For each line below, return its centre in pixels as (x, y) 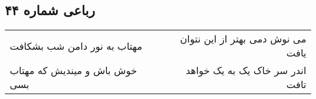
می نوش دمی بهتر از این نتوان (243, 39)
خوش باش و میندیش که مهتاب (74, 70)
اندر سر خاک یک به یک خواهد (246, 70)
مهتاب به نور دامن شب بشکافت (76, 46)
